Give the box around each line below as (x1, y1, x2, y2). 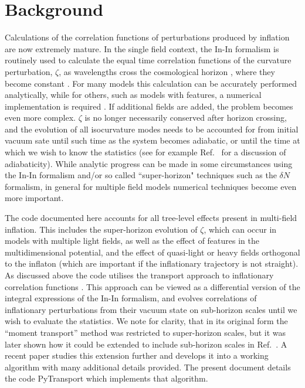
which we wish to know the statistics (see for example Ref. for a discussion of (5, 146, 286, 158)
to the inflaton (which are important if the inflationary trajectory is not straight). (5, 257, 299, 270)
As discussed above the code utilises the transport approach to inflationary (5, 269, 274, 281)
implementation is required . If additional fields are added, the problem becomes (5, 100, 293, 112)
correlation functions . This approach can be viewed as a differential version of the (5, 280, 300, 292)
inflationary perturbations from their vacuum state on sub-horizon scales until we (5, 303, 297, 315)
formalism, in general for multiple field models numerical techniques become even (5, 180, 297, 192)
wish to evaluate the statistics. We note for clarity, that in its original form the (5, 315, 288, 327)
